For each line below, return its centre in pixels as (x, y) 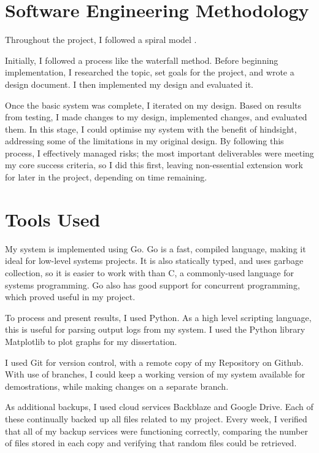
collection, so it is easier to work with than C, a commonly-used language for (149, 272)
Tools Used (53, 219)
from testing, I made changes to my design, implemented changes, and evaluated (156, 117)
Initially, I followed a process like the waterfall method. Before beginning (142, 60)
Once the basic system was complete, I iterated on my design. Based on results (153, 105)
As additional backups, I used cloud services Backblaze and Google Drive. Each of (159, 407)
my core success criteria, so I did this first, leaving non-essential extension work (154, 165)
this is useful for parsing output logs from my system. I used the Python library (155, 329)
